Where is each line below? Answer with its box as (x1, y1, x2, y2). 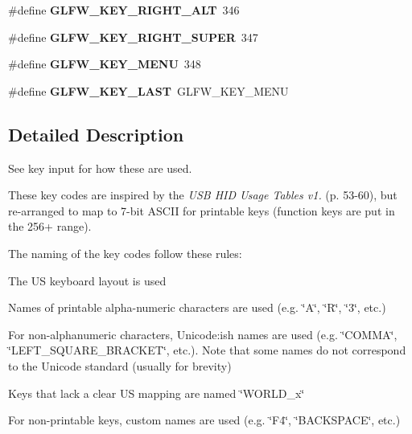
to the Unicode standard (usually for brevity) (8, 357, 232, 374)
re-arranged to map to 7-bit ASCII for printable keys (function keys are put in (8, 202, 395, 219)
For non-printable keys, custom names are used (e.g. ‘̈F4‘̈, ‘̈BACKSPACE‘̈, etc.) (8, 411, 401, 428)
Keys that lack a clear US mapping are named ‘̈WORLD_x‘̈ (8, 384, 305, 401)
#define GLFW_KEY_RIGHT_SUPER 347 (8, 28, 258, 45)
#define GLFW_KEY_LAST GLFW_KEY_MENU (8, 82, 289, 99)
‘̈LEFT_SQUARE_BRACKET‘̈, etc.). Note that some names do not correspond (8, 342, 406, 358)
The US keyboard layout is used (8, 272, 167, 289)
